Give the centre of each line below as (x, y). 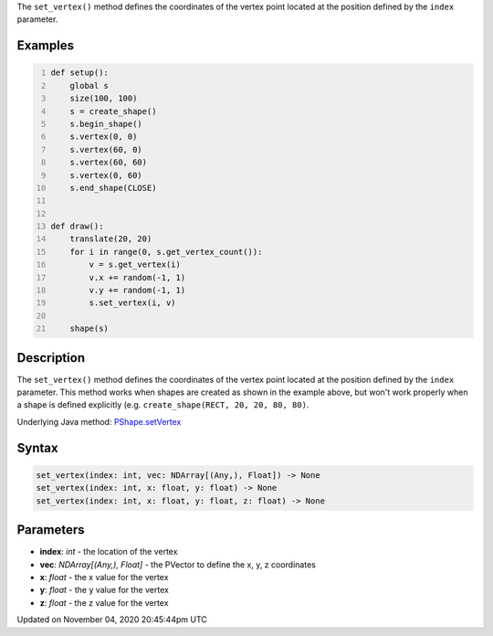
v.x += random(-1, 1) (137, 277)
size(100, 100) (104, 99)
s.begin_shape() (106, 124)
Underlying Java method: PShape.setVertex (99, 421)
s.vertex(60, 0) (106, 149)
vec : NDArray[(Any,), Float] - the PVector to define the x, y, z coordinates (178, 564)
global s (89, 85)
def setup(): (80, 73)
